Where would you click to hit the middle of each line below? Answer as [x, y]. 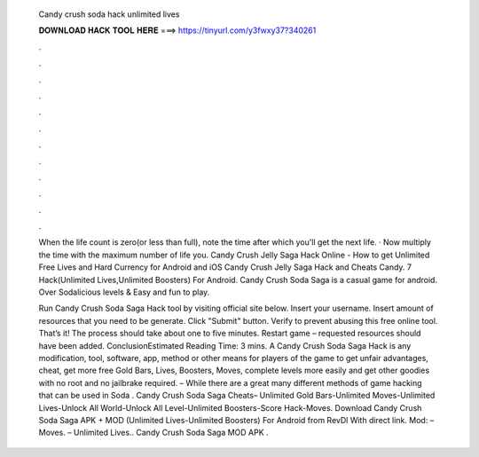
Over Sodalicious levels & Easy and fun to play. [124, 292]
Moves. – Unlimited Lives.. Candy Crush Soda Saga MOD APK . [154, 433]
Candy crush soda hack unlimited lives [109, 14]
